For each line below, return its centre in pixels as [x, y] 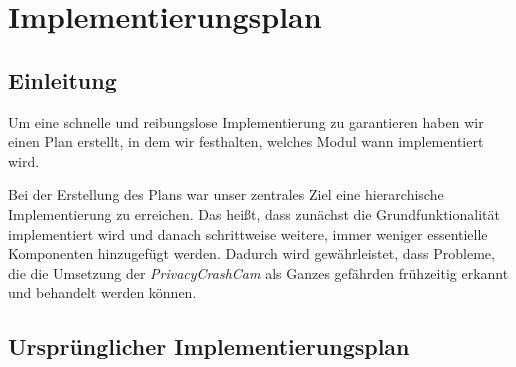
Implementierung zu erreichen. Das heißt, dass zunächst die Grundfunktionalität [254, 213]
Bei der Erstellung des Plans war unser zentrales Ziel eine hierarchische [226, 194]
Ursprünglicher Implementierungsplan [209, 346]
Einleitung [62, 79]
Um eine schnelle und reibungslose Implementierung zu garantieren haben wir [246, 121]
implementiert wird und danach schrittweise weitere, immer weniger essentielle [248, 233]
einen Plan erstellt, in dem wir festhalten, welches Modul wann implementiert [246, 141]
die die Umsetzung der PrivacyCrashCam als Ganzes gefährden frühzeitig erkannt [258, 272]
